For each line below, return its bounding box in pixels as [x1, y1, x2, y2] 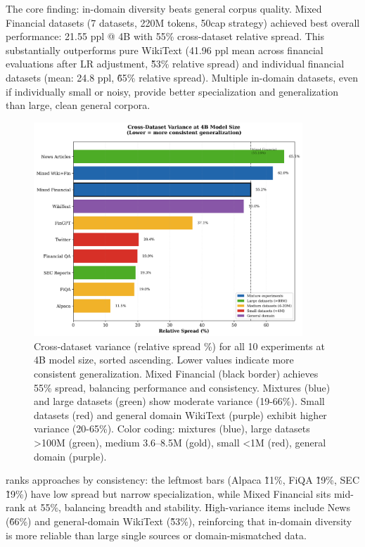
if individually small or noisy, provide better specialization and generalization [6, 84, 338, 98]
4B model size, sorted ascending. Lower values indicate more [34, 352, 294, 367]
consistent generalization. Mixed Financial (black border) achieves [34, 366, 319, 380]
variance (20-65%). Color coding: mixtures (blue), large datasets [34, 421, 310, 436]
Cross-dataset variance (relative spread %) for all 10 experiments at [34, 338, 325, 353]
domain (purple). [34, 449, 107, 463]
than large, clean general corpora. [6, 98, 151, 112]
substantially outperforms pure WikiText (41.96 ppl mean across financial [6, 42, 324, 57]
